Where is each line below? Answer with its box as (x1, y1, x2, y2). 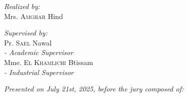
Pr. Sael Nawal (4, 37, 52, 47)
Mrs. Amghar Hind (4, 10, 63, 21)
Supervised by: (4, 27, 48, 38)
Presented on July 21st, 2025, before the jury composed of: (4, 83, 184, 94)
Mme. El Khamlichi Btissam (4, 56, 93, 67)
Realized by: (4, 1, 40, 11)
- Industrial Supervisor (4, 66, 74, 77)
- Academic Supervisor (4, 47, 74, 57)
